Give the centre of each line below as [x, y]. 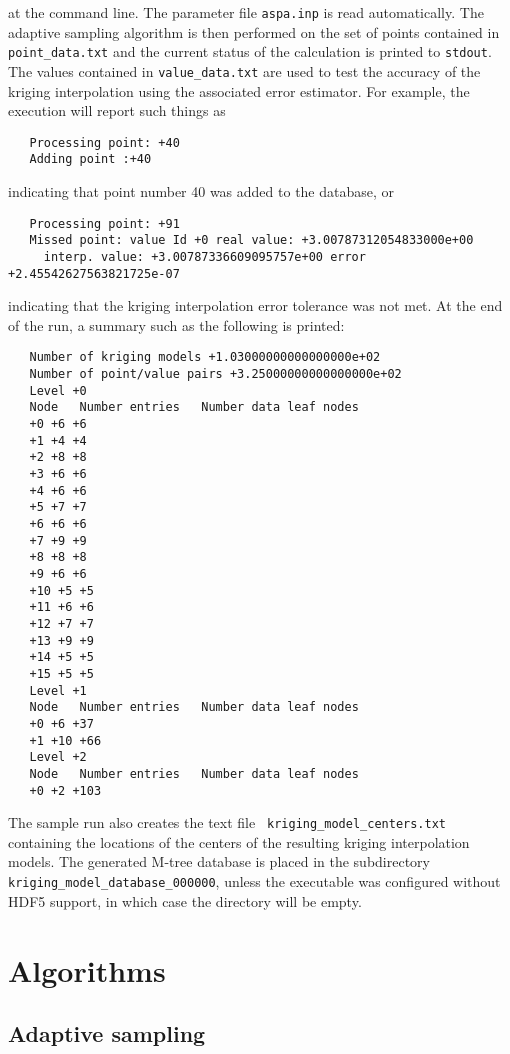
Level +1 [58, 690]
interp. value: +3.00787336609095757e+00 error [204, 256]
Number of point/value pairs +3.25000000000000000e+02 [215, 374]
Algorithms [87, 969]
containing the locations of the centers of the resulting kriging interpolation [239, 841]
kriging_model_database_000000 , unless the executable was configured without [254, 881]
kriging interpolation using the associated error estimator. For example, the [239, 90]
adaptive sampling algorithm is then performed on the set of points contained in [254, 31]
